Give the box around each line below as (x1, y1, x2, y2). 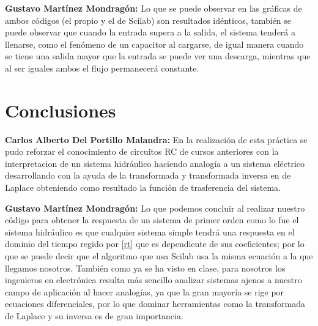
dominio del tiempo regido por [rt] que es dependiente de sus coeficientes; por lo (5, 237, 305, 250)
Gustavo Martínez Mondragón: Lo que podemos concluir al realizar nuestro (5, 201, 305, 214)
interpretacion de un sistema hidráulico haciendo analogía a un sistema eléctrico (5, 157, 305, 169)
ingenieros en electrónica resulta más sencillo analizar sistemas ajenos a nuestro (5, 273, 302, 286)
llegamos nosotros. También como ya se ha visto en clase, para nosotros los (5, 261, 286, 274)
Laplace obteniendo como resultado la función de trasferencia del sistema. (5, 181, 281, 194)
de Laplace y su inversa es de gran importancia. (5, 309, 183, 322)
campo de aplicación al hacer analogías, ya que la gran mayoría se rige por (5, 285, 284, 298)
